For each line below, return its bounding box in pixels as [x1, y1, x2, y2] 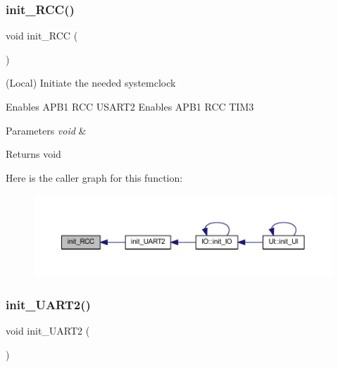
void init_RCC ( [6, 28, 78, 43]
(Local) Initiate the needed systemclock [6, 75, 176, 90]
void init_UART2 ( [6, 323, 90, 338]
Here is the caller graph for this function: [6, 170, 183, 185]
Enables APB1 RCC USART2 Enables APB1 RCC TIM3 [6, 99, 254, 113]
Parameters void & [6, 123, 87, 137]
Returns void [6, 147, 61, 161]
